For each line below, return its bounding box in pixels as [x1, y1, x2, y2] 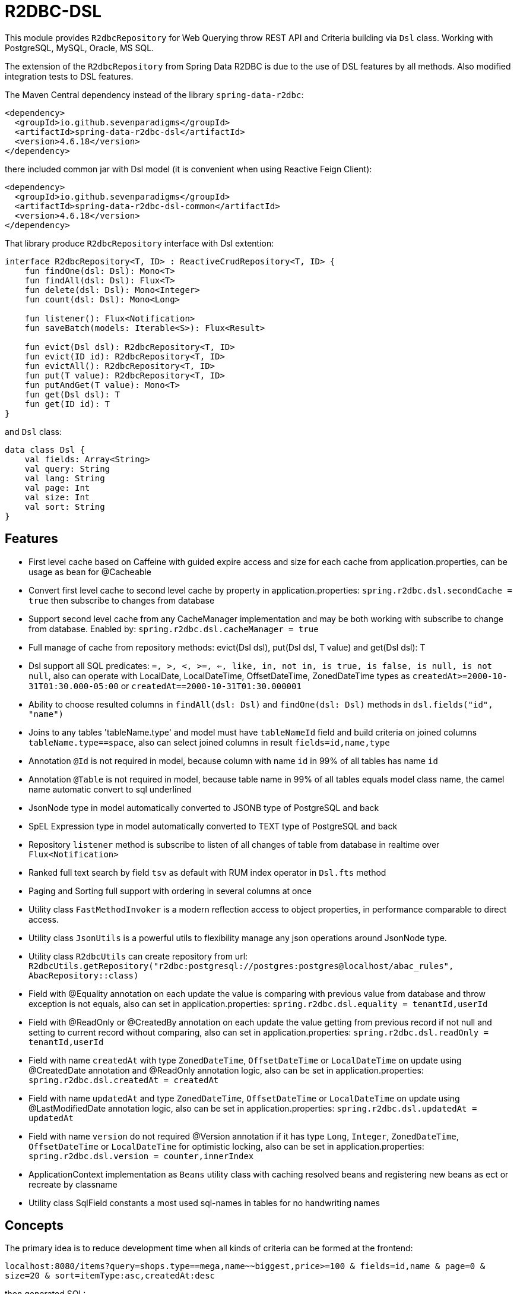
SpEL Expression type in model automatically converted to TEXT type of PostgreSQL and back [28, 820, 398, 831]
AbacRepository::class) [28, 970, 139, 980]
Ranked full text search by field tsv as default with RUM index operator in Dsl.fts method [28, 867, 386, 878]
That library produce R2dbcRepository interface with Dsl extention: [5, 238, 274, 248]
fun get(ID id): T [24, 399, 110, 409]
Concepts [5, 1218, 64, 1233]
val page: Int [24, 482, 90, 493]
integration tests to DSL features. [5, 71, 134, 81]
